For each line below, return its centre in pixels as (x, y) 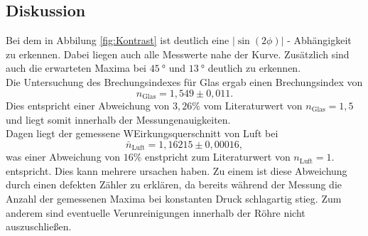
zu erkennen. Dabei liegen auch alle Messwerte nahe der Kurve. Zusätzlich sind (178, 54)
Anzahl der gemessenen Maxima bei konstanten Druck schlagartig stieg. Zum (174, 199)
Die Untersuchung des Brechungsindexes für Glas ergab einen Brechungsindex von (184, 81)
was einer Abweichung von (63, 157)
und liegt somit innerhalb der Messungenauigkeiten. (118, 119)
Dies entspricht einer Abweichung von (88, 106)
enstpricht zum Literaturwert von (218, 157)
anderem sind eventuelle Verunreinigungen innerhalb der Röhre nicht (156, 212)
